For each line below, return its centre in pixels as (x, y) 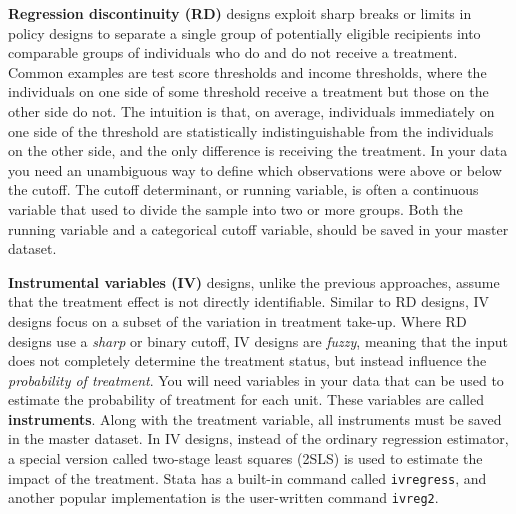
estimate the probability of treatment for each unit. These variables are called (246, 399)
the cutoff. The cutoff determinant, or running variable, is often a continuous (243, 189)
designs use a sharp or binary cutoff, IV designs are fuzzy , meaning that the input (258, 340)
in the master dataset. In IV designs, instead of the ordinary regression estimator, (258, 438)
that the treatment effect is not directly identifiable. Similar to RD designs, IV (248, 301)
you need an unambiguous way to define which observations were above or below (255, 169)
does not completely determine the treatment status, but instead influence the (247, 360)
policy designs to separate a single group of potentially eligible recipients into (244, 32)
